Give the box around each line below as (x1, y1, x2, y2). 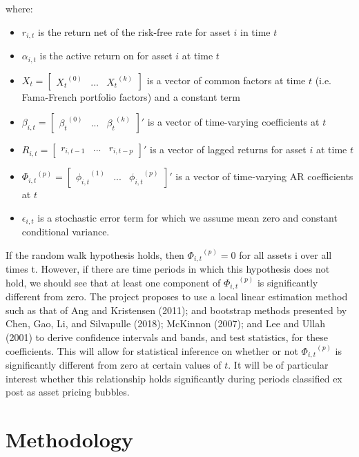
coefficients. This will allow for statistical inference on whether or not (6, 343, 298, 358)
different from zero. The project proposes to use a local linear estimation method (6, 289, 348, 304)
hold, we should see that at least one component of (6, 275, 221, 289)
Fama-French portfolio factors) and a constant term (21, 89, 240, 104)
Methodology (6, 425, 133, 454)
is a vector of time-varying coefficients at (147, 115, 320, 129)
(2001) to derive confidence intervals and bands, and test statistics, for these (6, 330, 328, 344)
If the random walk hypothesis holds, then (6, 247, 184, 262)
